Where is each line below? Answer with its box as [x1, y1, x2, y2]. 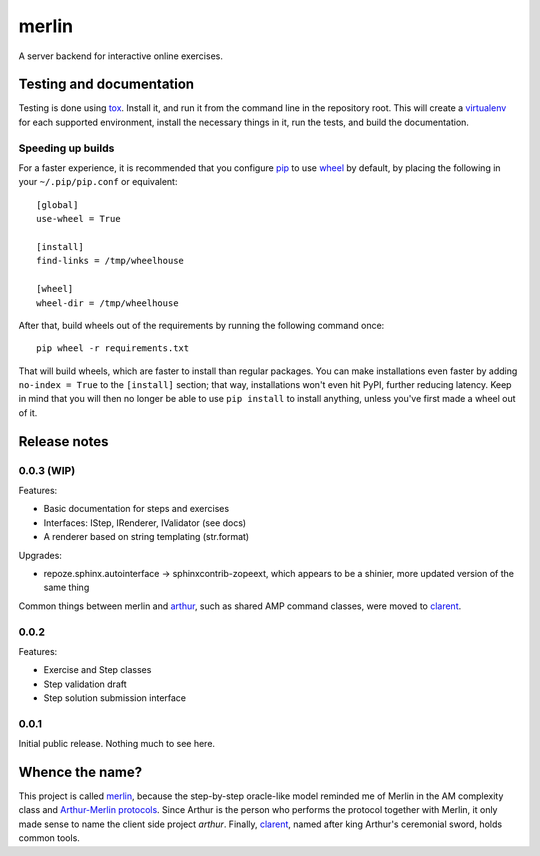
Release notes [18, 433, 109, 450]
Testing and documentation [18, 76, 195, 93]
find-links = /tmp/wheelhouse [36, 255, 185, 267]
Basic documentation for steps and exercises [43, 503, 230, 515]
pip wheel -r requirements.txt [36, 343, 190, 354]
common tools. [18, 832, 80, 844]
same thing [43, 581, 90, 594]
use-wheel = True [36, 213, 121, 225]
